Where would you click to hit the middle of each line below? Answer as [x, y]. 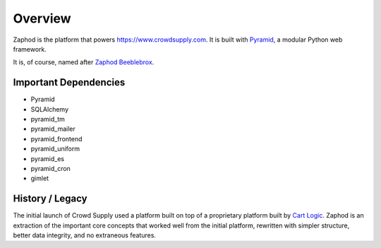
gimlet [40, 178]
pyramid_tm [48, 119]
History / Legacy [50, 199]
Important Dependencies [69, 82]
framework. [30, 49]
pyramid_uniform [55, 149]
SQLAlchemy [50, 109]
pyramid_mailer [53, 129]
